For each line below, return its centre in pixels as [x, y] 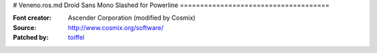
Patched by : [31, 38]
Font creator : [32, 18]
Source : [25, 27]
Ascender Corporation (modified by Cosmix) [132, 18]
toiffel [76, 38]
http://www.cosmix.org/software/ [116, 27]
